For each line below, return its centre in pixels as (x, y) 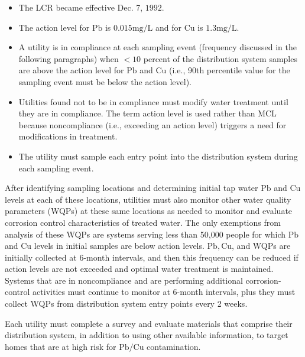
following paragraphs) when (69, 58)
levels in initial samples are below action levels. (119, 246)
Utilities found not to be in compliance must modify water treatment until (153, 101)
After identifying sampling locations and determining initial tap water (132, 188)
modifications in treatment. (68, 136)
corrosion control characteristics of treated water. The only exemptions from (143, 222)
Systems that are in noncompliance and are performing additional (124, 280)
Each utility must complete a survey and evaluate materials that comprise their (149, 323)
